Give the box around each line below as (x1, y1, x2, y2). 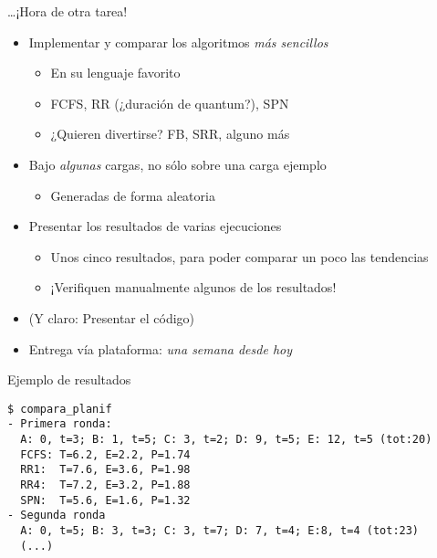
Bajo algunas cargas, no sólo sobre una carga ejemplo (28, 154, 327, 174)
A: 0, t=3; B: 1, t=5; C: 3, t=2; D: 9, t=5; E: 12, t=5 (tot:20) (20, 433, 432, 447)
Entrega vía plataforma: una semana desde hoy (28, 339, 292, 358)
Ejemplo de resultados (7, 370, 131, 389)
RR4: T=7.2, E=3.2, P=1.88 (20, 479, 191, 491)
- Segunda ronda (7, 509, 106, 522)
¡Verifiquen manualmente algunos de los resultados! (50, 278, 337, 297)
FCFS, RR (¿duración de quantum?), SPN (50, 93, 289, 112)
